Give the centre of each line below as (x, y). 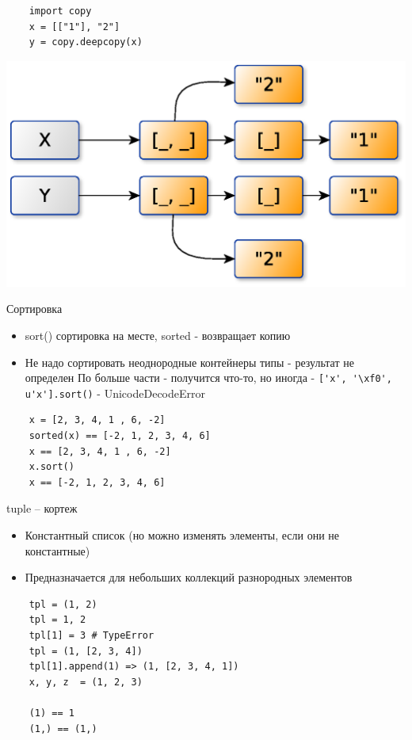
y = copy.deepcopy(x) (86, 42)
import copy (60, 11)
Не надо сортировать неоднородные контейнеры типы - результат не (189, 362)
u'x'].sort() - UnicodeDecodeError (115, 393)
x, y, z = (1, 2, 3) (86, 682)
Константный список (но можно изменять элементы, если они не (182, 535)
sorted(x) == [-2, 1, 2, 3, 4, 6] (120, 436)
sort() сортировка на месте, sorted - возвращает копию (158, 335)
